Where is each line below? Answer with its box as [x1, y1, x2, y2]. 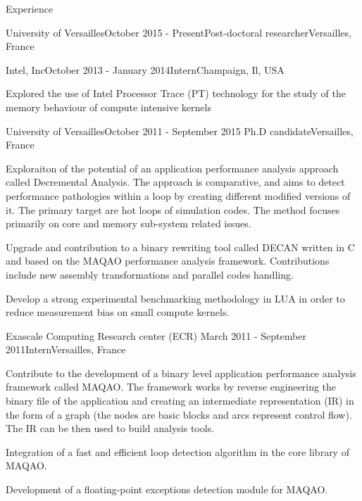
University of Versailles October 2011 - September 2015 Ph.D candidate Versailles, [6, 123, 354, 138]
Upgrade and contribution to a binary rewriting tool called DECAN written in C [6, 239, 355, 254]
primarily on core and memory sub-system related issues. [6, 216, 251, 231]
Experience [6, 1, 54, 15]
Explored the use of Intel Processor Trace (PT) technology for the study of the [6, 86, 346, 101]
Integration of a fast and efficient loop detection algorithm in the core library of [6, 444, 349, 459]
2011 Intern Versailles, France [6, 342, 126, 357]
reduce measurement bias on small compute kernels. [6, 305, 230, 319]
